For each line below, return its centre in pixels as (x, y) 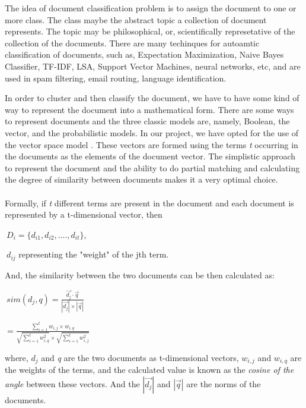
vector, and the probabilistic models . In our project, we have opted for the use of (152, 132)
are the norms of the (224, 383)
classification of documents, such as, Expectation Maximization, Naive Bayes (144, 54)
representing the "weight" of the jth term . (94, 254)
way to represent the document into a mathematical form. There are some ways (149, 109)
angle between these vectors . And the (72, 383)
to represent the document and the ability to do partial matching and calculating (152, 167)
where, (17, 357)
